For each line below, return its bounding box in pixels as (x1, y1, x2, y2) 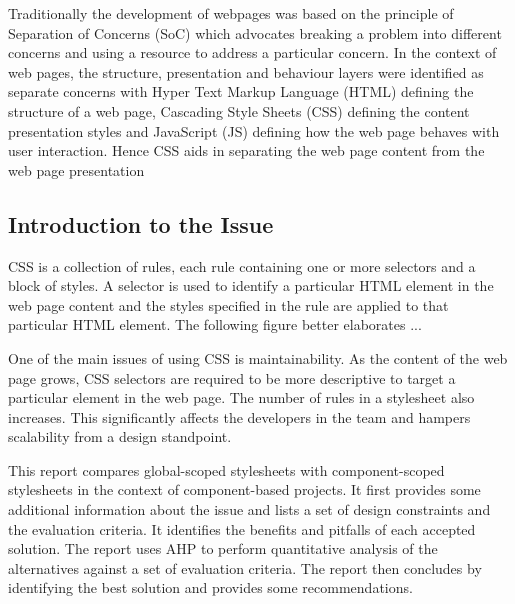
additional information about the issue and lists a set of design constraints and (8, 499, 491, 520)
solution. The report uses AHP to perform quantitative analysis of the (8, 538, 438, 559)
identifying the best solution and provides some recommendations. (8, 577, 413, 598)
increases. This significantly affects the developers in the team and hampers (8, 406, 471, 427)
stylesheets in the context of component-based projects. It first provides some (8, 479, 481, 500)
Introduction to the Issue (8, 208, 274, 239)
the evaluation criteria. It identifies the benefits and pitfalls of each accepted (8, 518, 476, 539)
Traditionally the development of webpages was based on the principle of (8, 3, 454, 23)
